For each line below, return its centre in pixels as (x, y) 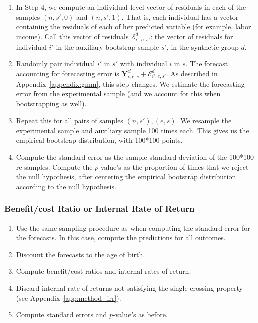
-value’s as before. (140, 315)
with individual (144, 64)
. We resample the (204, 120)
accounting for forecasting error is (68, 73)
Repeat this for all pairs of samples (70, 120)
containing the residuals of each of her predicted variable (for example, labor (134, 26)
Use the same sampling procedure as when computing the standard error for (133, 227)
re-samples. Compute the (54, 167)
